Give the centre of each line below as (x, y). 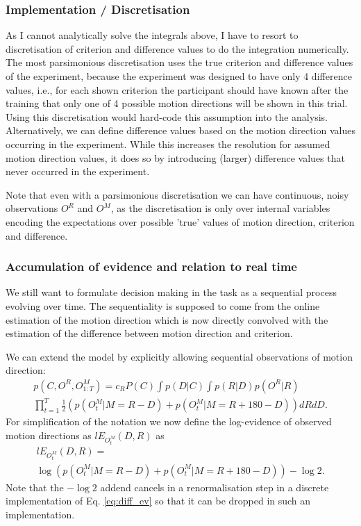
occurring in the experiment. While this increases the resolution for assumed (168, 143)
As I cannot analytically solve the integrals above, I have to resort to (152, 35)
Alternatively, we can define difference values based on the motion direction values (180, 130)
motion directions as (49, 435)
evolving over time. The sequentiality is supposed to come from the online (163, 305)
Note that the (35, 487)
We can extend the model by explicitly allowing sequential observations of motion (179, 356)
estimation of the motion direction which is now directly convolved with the (167, 319)
